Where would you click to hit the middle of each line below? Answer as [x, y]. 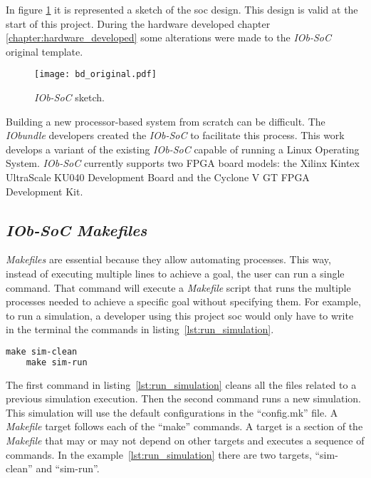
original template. [45, 51]
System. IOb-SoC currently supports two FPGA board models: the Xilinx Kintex [183, 163]
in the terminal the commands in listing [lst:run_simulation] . [140, 329]
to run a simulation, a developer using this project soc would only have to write [180, 315]
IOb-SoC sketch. [69, 97]
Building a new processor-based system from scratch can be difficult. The [166, 121]
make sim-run [57, 362]
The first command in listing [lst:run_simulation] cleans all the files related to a [181, 384]
